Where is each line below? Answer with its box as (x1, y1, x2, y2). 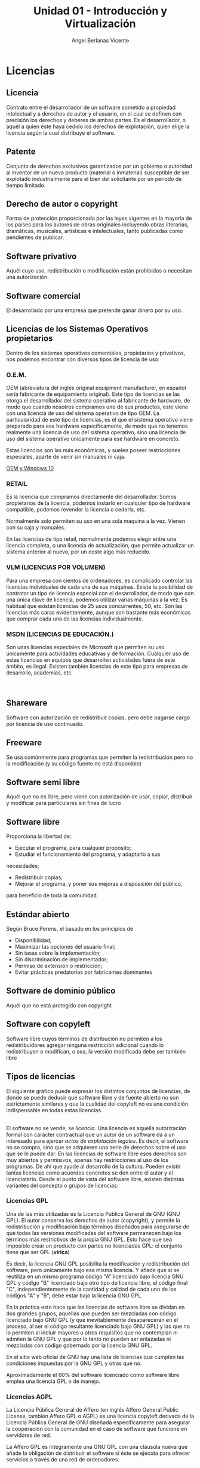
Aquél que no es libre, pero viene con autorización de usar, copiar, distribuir (6, 793, 193, 800)
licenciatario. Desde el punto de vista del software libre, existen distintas (6, 1175, 184, 1182)
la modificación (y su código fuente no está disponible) (6, 759, 142, 767)
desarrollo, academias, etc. (6, 669, 73, 676)
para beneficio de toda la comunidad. (6, 892, 99, 899)
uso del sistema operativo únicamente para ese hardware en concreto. (6, 435, 180, 443)
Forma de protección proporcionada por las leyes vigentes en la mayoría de (6, 214, 192, 222)
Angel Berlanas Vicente (71, 37, 130, 44)
